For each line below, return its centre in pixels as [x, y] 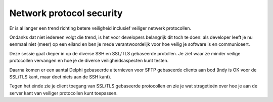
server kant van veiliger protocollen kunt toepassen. [64, 93]
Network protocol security [66, 13]
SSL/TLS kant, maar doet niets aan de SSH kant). [60, 77]
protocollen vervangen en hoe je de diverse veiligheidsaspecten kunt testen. [89, 61]
